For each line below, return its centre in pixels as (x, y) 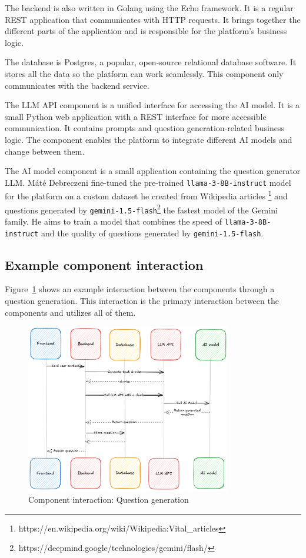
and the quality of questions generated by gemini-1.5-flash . (152, 233)
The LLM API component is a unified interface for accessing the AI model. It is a (152, 105)
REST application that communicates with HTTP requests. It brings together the (153, 19)
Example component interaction (104, 264)
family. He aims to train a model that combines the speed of (113, 221)
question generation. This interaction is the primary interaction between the (142, 301)
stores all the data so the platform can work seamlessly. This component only (144, 73)
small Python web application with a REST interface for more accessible (136, 116)
